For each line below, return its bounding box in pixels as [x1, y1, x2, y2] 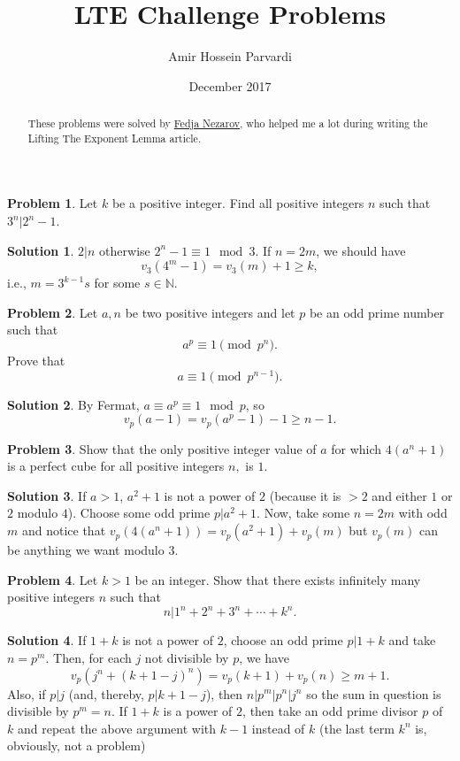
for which [331, 439, 382, 457]
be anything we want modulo [7, 541, 165, 559]
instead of [251, 719, 305, 737]
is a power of [163, 702, 233, 720]
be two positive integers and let [125, 303, 295, 321]
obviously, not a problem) [7, 736, 146, 755]
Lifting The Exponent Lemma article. [27, 130, 202, 145]
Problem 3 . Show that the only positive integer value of [7, 439, 317, 457]
